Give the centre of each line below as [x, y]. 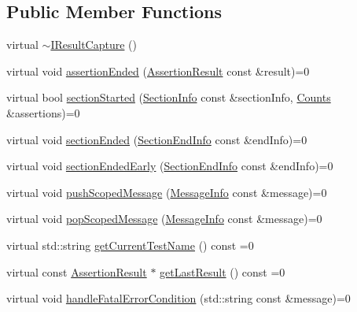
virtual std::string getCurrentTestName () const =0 [130, 245]
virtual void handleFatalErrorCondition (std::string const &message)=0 [178, 298]
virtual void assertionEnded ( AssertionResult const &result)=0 [158, 71]
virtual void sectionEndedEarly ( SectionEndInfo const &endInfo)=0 [170, 166]
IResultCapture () [94, 45]
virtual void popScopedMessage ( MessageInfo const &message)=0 [164, 219]
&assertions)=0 [43, 112]
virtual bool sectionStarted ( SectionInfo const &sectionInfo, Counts [169, 97]
